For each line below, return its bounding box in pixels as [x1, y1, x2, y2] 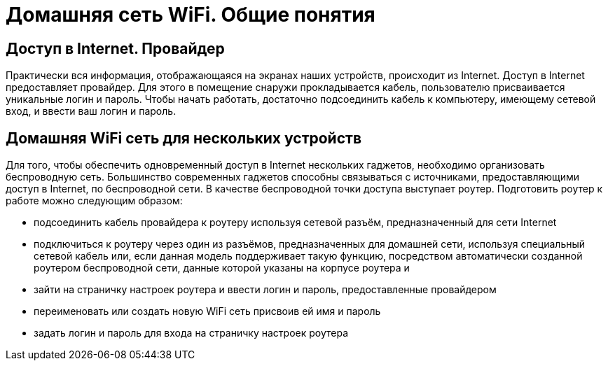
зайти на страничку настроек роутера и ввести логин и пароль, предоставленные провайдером [34, 283, 497, 296]
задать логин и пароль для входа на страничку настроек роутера [34, 327, 349, 339]
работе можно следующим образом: [6, 195, 183, 207]
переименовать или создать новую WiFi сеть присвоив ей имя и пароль [34, 305, 381, 318]
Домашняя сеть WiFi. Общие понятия [6, 3, 375, 27]
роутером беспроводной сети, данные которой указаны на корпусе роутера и [34, 262, 410, 274]
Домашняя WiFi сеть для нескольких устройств [6, 129, 362, 147]
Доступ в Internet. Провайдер [6, 39, 225, 57]
